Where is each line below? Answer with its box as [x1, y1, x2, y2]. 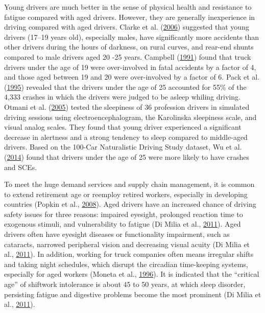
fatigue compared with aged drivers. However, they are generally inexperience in [4, 11, 255, 22]
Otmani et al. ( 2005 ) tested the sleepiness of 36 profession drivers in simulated [4, 101, 250, 112]
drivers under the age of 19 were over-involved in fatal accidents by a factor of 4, [4, 61, 256, 72]
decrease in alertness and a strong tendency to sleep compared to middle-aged [4, 131, 248, 142]
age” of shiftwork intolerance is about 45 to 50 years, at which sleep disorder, [4, 279, 246, 290]
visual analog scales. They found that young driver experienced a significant [4, 122, 242, 132]
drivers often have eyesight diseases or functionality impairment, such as [4, 229, 230, 239]
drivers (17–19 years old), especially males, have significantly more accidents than [4, 31, 259, 42]
